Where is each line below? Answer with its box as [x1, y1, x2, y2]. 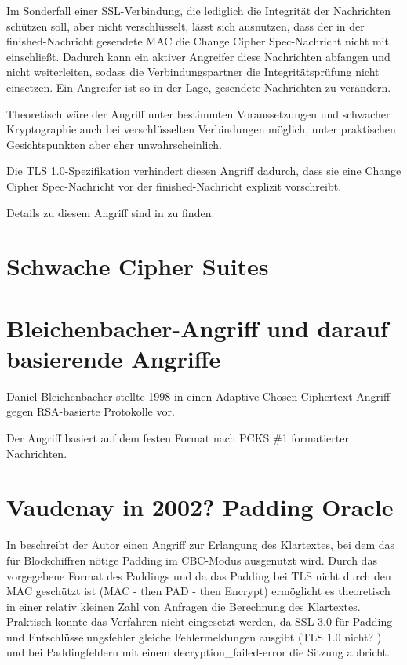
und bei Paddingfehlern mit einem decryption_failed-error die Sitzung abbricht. [6, 644, 390, 660]
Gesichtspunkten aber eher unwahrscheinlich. [6, 136, 223, 152]
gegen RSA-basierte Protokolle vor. [6, 403, 175, 420]
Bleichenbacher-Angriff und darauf [6, 311, 388, 343]
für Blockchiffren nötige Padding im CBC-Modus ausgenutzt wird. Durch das [6, 551, 377, 568]
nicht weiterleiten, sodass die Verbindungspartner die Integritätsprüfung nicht [6, 64, 380, 80]
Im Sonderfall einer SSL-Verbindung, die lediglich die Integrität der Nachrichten [6, 2, 391, 18]
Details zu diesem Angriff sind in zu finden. [6, 204, 215, 220]
